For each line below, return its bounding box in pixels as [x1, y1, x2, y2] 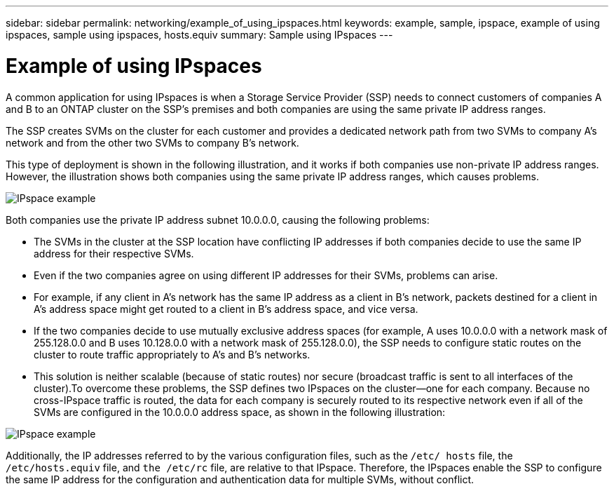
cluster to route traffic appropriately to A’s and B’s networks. [34, 348, 311, 361]
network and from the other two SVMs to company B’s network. [6, 136, 299, 149]
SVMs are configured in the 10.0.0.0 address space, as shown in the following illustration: [34, 405, 446, 418]
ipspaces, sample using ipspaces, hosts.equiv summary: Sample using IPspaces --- [6, 29, 393, 41]
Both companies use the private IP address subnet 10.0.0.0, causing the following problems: [6, 213, 430, 226]
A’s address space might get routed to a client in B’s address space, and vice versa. [34, 302, 418, 315]
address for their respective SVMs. [34, 247, 194, 260]
